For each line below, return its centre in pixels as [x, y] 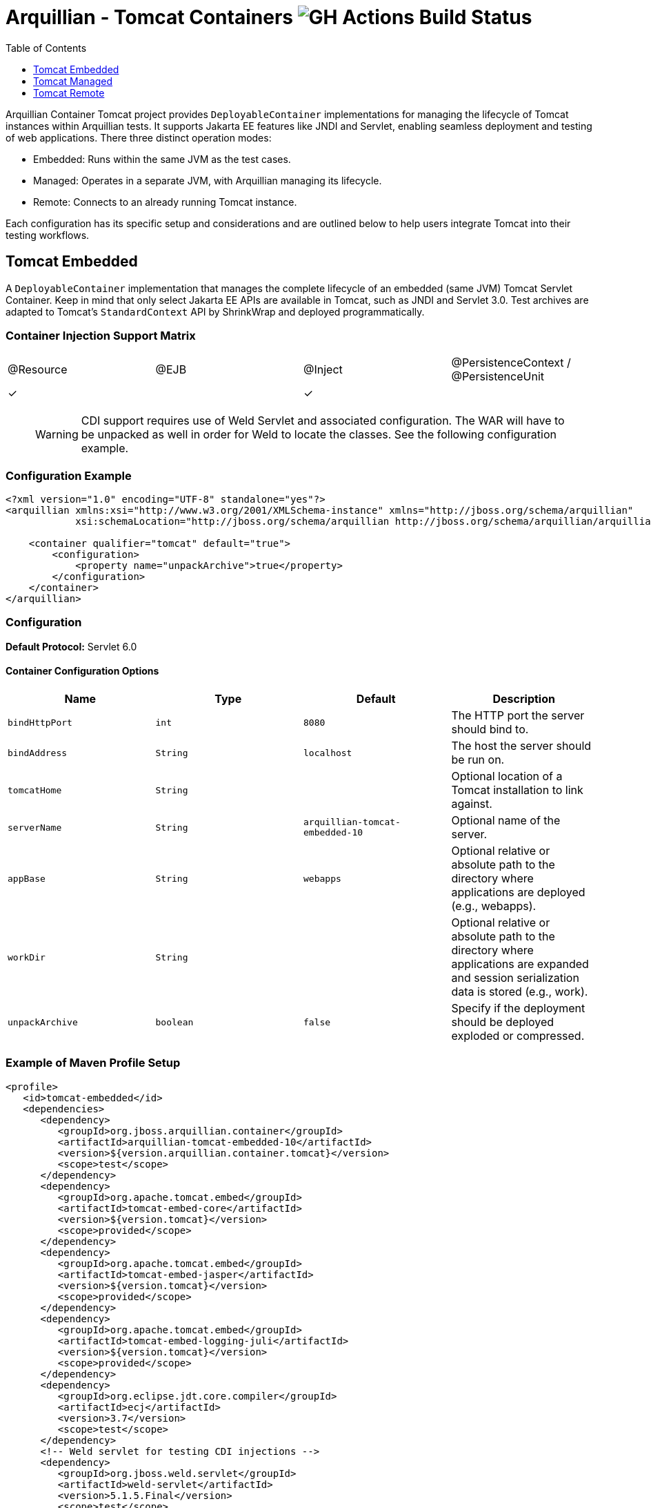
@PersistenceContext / [511, 363]
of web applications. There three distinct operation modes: [139, 137]
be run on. [478, 760]
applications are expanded [520, 964]
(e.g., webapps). [494, 906]
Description [524, 699]
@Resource [38, 370]
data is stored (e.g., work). [520, 992]
